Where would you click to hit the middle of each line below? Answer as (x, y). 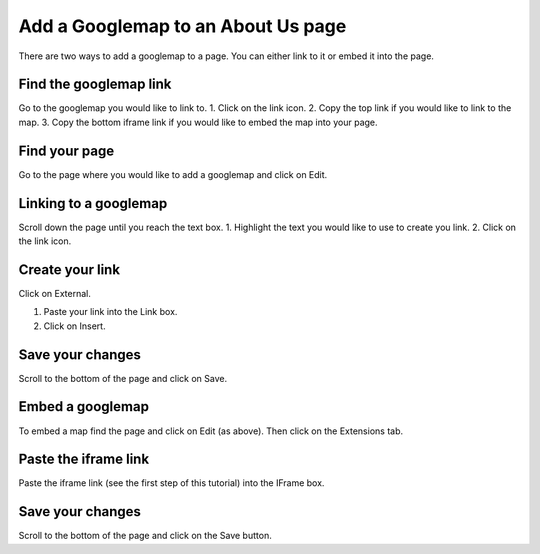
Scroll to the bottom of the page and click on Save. (123, 378)
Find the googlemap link (95, 84)
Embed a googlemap (84, 406)
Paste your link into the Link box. (110, 312)
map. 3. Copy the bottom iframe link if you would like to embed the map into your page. (198, 122)
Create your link (69, 269)
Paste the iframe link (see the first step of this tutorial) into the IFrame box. (171, 483)
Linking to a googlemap (93, 203)
